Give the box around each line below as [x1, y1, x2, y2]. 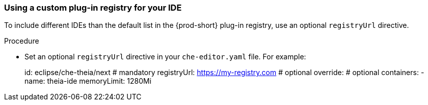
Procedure [4, 37, 39, 46]
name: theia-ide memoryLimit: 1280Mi [24, 77, 152, 86]
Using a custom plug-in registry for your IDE [4, 3, 182, 13]
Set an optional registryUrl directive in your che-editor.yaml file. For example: [24, 52, 306, 61]
